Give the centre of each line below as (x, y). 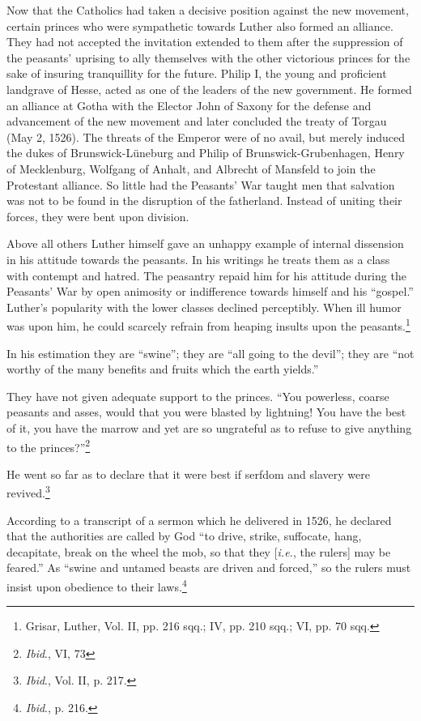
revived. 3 (28, 491)
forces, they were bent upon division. (98, 216)
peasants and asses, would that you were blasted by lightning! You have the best (206, 412)
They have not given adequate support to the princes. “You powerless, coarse (198, 396)
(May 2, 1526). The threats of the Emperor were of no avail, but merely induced (206, 137)
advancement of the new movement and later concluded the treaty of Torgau (197, 121)
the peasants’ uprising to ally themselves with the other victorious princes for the (208, 57)
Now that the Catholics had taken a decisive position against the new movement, (208, 10)
